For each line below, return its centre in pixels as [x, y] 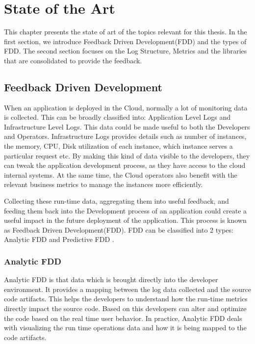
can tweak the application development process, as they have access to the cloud [125, 165]
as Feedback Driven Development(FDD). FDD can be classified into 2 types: [119, 229]
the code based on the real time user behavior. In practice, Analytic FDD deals [123, 318]
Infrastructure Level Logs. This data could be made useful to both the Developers [127, 126]
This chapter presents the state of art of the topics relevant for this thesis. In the [126, 32]
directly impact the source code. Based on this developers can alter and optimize [125, 308]
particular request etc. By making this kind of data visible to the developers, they [127, 155]
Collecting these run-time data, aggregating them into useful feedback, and [116, 201]
